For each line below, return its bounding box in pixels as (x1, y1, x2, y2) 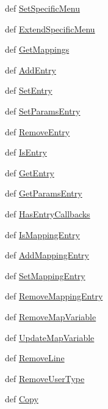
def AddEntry (5, 63, 56, 76)
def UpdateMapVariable (5, 331, 95, 343)
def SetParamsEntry (5, 104, 81, 117)
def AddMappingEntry (5, 249, 89, 261)
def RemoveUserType (5, 372, 85, 385)
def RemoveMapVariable (5, 310, 96, 323)
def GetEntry (5, 166, 54, 179)
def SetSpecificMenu (5, 2, 80, 14)
